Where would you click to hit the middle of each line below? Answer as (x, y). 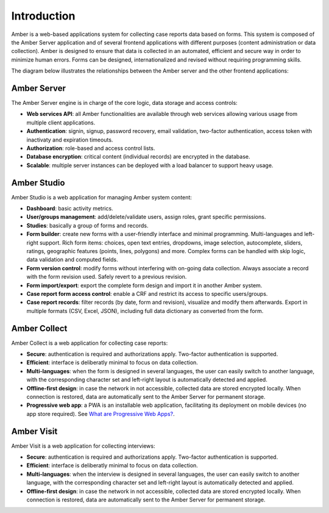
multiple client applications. (61, 123)
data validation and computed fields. (72, 260)
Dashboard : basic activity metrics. (70, 209)
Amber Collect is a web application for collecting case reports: (90, 343)
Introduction (43, 16)
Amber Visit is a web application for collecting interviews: (83, 446)
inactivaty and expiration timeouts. (70, 140)
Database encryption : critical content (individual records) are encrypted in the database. (138, 157)
